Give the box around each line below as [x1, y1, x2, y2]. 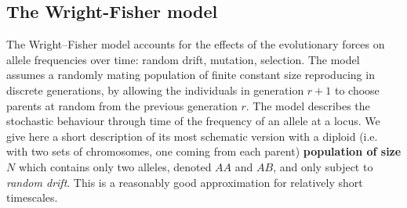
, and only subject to [273, 158, 373, 174]
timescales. [6, 189, 58, 206]
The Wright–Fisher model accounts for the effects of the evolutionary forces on [6, 36, 385, 52]
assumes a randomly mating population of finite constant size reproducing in [6, 66, 375, 83]
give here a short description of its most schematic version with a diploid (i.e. [6, 127, 378, 144]
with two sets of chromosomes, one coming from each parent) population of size [6, 143, 402, 160]
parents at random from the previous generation [6, 97, 238, 113]
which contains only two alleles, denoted [18, 158, 212, 174]
